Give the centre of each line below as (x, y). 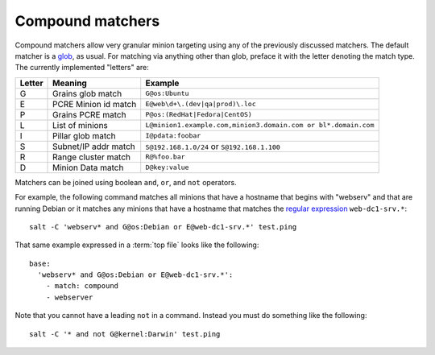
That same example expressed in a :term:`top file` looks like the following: (137, 245)
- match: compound (82, 286)
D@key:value (167, 168)
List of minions (81, 125)
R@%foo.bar (165, 157)
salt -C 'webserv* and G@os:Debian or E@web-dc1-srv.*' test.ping (163, 227)
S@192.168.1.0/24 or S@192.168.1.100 (213, 147)
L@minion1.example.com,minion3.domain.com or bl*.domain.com (260, 125)
